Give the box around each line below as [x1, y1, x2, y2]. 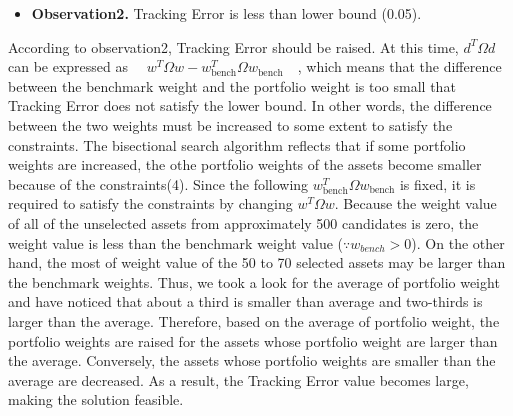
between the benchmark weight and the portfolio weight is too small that [8, 75, 456, 96]
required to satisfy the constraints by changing [8, 193, 293, 214]
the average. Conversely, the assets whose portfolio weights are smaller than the [8, 350, 496, 371]
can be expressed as [8, 56, 129, 77]
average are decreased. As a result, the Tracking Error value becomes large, [8, 369, 469, 390]
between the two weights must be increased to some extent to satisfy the [8, 114, 453, 135]
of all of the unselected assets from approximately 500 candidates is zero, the [8, 212, 479, 233]
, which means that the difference [297, 56, 502, 77]
